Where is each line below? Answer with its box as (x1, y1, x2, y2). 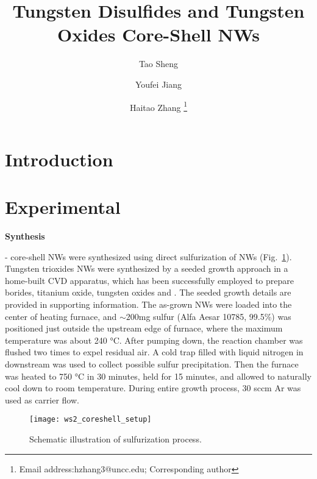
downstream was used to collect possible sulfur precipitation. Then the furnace (5, 358, 299, 370)
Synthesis (5, 230, 45, 243)
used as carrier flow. (5, 393, 79, 406)
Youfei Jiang (135, 77, 182, 90)
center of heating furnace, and (5, 310, 117, 322)
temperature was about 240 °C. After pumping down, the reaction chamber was (5, 333, 303, 346)
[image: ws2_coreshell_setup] (29, 415, 152, 424)
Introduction (5, 146, 113, 171)
